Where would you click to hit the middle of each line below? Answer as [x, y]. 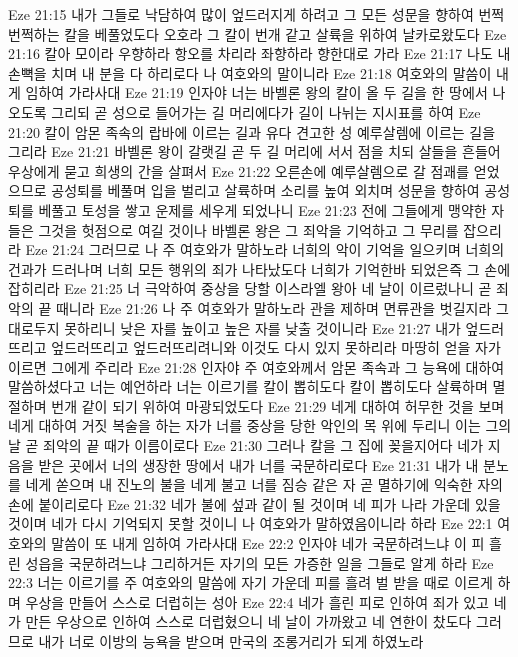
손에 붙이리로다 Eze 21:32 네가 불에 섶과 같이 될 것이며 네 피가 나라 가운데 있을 [254, 503]
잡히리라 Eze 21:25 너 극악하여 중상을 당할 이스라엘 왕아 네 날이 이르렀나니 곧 [250, 288]
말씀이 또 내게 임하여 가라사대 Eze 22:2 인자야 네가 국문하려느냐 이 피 [268, 543]
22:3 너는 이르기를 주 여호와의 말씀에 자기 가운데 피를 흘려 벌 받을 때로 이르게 [250, 582]
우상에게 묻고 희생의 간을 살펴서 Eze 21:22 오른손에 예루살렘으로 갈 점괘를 [239, 170]
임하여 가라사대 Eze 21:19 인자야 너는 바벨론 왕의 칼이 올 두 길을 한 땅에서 [256, 92]
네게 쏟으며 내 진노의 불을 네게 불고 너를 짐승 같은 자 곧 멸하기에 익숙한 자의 [264, 484]
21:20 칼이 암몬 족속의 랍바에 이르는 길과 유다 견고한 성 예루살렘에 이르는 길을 [252, 131]
